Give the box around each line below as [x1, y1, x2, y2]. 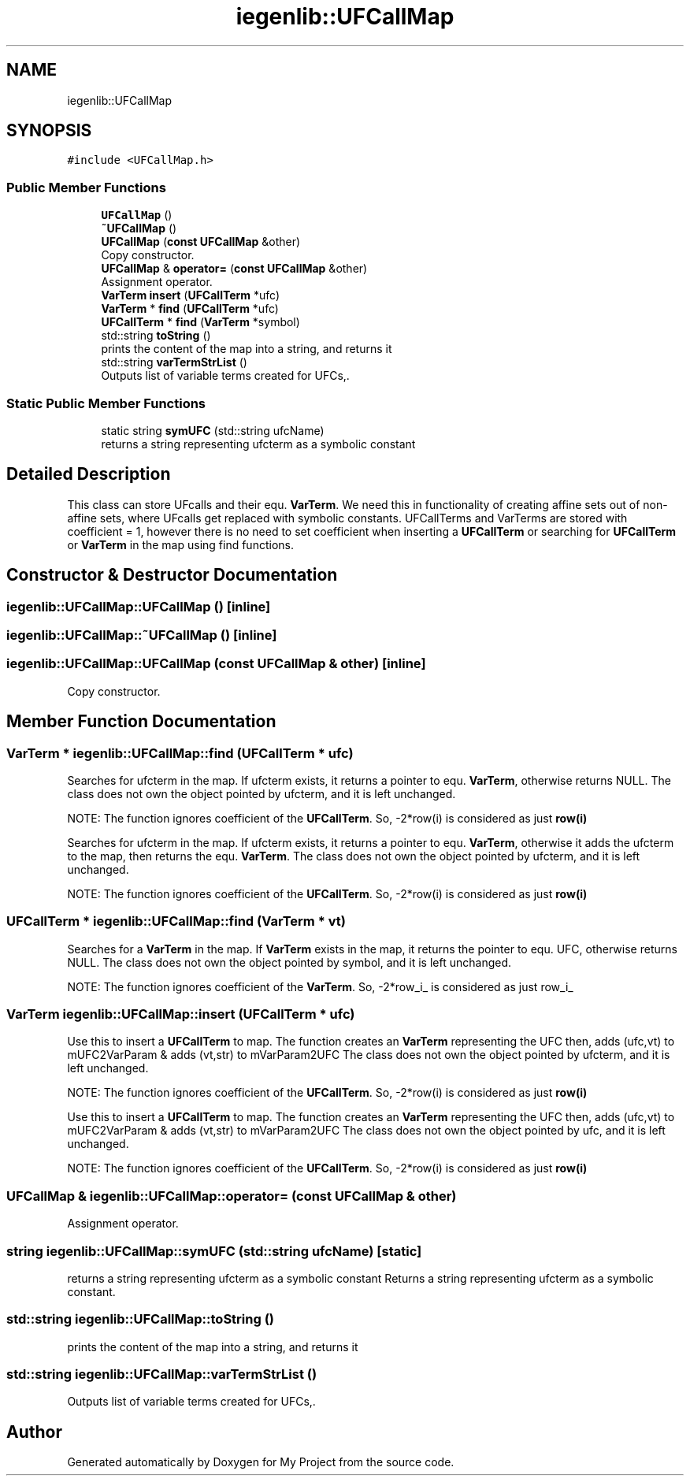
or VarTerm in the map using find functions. [67, 537, 294, 552]
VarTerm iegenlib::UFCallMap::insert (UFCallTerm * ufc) [6, 1006, 355, 1023]
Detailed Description [6, 464, 171, 485]
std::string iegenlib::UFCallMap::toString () [6, 1311, 274, 1328]
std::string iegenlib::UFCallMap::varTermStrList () [6, 1366, 317, 1383]
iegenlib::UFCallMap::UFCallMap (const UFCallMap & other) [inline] [6, 656, 426, 672]
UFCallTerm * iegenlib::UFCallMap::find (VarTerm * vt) [6, 913, 346, 930]
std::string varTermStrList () [101, 355, 247, 370]
